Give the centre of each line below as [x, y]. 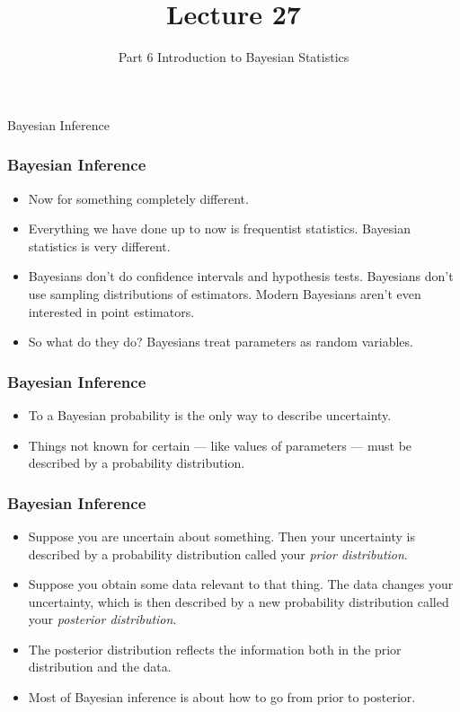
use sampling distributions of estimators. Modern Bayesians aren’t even [225, 293]
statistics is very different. [99, 246]
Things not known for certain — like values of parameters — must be [220, 445]
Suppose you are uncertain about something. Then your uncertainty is [221, 536]
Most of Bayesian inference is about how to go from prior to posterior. [222, 697]
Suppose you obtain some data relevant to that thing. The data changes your [241, 584]
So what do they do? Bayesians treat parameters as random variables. [221, 342]
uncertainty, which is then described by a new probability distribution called [239, 601]
